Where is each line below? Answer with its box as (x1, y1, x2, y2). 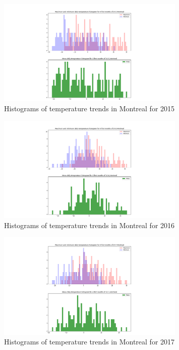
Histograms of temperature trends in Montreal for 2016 (4, 220, 175, 230)
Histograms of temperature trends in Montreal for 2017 (4, 336, 175, 347)
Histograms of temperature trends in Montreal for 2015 (4, 103, 175, 114)
